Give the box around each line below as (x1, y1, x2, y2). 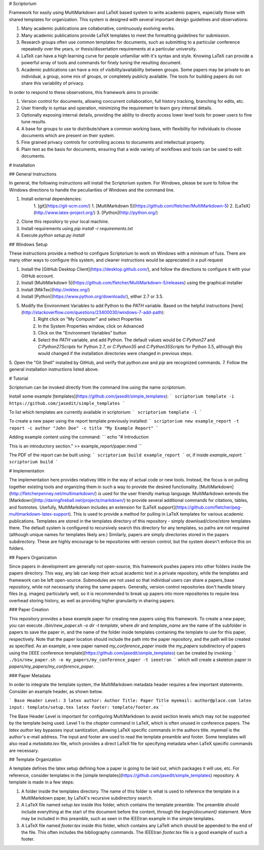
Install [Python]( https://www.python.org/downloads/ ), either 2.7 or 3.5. (21, 294, 164, 300)
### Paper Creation (9, 607, 49, 613)
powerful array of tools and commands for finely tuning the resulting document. (21, 60, 182, 66)
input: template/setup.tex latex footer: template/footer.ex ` (9, 705, 164, 710)
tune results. (21, 119, 46, 125)
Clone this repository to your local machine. (21, 218, 110, 225)
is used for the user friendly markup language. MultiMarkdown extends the (98, 491, 249, 496)
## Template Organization (9, 756, 62, 762)
